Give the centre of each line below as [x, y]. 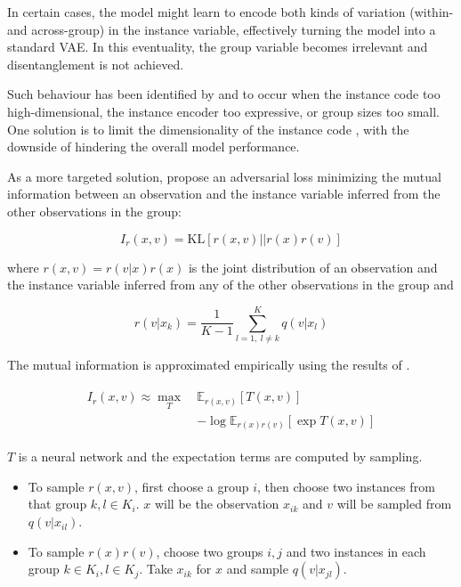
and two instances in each [356, 551]
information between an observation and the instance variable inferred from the [224, 194]
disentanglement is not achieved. [96, 64]
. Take [156, 569]
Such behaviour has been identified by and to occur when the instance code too [224, 94]
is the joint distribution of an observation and [313, 267]
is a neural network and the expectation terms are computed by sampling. [220, 457]
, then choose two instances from [346, 486]
